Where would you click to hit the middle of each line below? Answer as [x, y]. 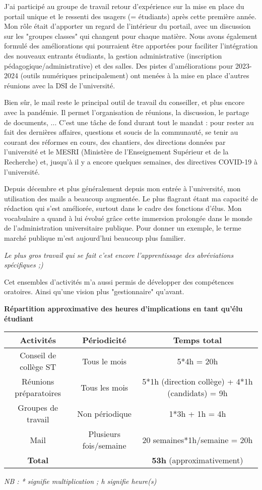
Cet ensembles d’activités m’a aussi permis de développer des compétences [119, 281]
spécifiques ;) [24, 265]
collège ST [38, 367]
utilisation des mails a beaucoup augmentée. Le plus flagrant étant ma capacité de [131, 198]
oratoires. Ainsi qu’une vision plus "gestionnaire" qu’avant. [94, 291]
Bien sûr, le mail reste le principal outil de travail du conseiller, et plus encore [124, 102]
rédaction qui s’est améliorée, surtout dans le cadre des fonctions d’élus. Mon [123, 208]
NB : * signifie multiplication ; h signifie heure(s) [80, 481]
